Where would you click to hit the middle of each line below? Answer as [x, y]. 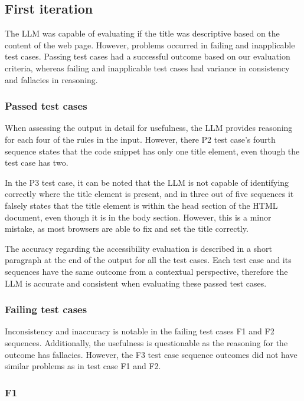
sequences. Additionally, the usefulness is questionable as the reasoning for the [146, 342]
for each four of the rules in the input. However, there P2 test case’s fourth [140, 139]
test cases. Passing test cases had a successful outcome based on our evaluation [148, 56]
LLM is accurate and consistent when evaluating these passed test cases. [136, 283]
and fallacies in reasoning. [51, 79]
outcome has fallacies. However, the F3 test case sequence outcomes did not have [151, 354]
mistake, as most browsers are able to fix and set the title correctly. [127, 229]
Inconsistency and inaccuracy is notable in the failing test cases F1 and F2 [140, 331]
